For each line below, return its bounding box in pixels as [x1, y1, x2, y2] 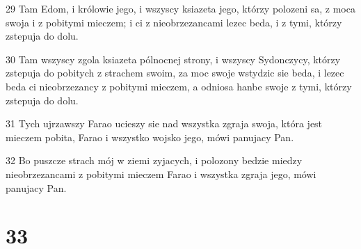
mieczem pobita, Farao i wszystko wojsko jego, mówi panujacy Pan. [6, 129, 294, 144]
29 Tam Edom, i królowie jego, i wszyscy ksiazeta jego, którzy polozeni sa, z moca [6, 1, 355, 15]
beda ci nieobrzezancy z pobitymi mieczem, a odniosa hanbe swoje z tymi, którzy [6, 79, 352, 93]
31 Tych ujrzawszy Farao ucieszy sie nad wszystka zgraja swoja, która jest [6, 116, 323, 131]
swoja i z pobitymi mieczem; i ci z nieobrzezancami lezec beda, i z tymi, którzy [6, 15, 342, 29]
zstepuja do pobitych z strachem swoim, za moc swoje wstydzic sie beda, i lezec [6, 65, 344, 80]
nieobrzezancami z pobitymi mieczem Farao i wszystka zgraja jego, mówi [6, 166, 316, 181]
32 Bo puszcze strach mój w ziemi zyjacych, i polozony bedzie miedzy [6, 153, 303, 168]
